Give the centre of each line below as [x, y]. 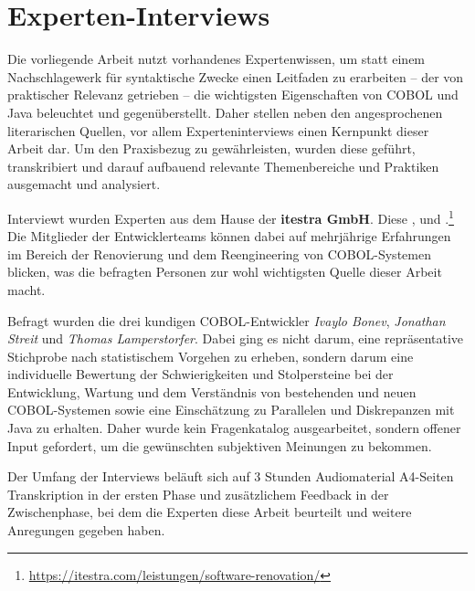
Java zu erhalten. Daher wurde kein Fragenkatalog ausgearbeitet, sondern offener [234, 428]
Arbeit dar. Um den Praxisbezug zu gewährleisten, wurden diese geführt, [211, 148]
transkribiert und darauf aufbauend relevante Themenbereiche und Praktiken [223, 166]
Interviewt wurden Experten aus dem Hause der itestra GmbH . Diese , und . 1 [231, 216]
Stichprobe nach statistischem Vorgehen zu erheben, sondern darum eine [211, 356]
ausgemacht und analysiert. [84, 184]
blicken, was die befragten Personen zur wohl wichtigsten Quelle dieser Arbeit [225, 272]
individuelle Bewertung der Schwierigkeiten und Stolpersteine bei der [201, 374]
